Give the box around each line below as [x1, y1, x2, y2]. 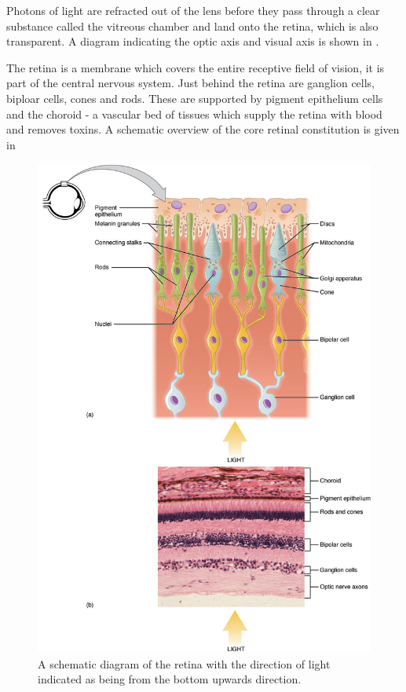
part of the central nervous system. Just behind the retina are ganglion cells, [6, 75, 375, 91]
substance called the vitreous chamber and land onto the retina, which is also [6, 17, 379, 34]
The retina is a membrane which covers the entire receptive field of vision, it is [6, 59, 385, 75]
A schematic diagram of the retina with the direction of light [38, 655, 331, 672]
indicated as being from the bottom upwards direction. [38, 671, 302, 687]
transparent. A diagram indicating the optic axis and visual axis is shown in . [6, 33, 379, 49]
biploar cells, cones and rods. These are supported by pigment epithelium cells [6, 90, 383, 106]
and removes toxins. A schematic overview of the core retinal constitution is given [6, 121, 400, 137]
